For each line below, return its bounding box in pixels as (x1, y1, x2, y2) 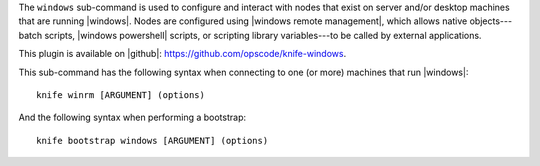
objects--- (469, 15, 513, 27)
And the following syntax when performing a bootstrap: (18, 111, 247, 124)
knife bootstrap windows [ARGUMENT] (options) (36, 135, 269, 146)
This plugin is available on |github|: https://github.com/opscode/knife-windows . (18, 48, 347, 60)
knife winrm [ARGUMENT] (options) (36, 89, 205, 100)
